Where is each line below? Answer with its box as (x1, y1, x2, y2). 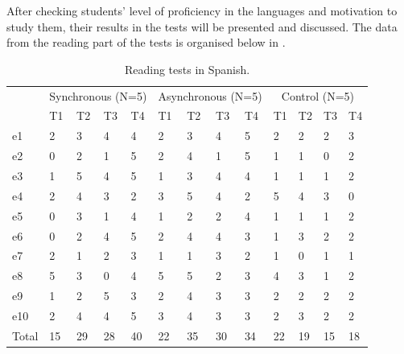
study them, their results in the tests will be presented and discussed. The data (6, 18, 398, 35)
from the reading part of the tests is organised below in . (6, 34, 286, 51)
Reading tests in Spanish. (124, 60, 250, 77)
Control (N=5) (281, 87, 355, 104)
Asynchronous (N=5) (158, 87, 262, 104)
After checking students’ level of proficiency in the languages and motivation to (6, 2, 398, 19)
